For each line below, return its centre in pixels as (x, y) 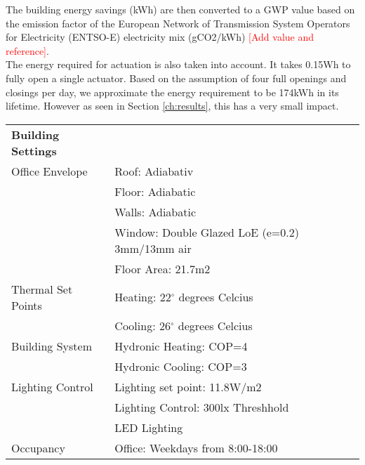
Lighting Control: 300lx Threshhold (202, 407)
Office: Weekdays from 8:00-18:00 (196, 447)
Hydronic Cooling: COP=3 (181, 366)
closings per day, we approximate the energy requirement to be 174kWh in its (172, 92)
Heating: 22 (143, 297)
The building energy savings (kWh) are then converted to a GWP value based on (180, 9)
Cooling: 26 (142, 325)
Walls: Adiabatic (155, 211)
